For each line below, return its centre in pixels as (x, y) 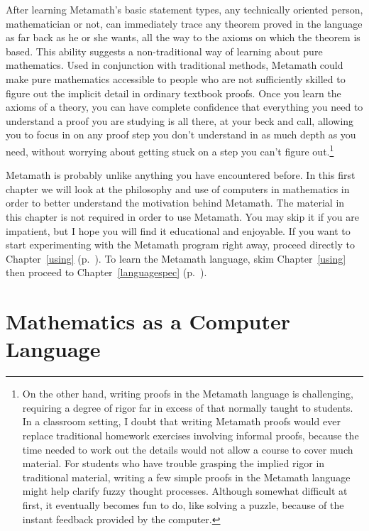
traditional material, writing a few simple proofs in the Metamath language (186, 477)
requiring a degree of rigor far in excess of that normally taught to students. (188, 407)
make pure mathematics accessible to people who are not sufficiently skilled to (176, 78)
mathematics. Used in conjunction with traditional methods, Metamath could (175, 65)
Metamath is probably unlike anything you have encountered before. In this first (181, 175)
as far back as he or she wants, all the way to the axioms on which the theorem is (183, 37)
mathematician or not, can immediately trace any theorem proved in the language (184, 23)
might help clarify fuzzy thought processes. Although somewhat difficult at (185, 491)
